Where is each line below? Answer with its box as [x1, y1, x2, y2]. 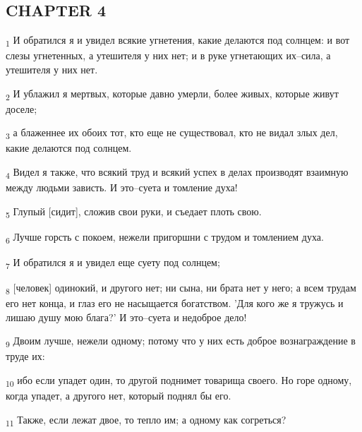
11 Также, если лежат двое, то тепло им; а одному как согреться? [6, 412, 286, 428]
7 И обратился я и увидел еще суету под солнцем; [6, 254, 220, 271]
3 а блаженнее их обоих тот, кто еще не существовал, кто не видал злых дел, [6, 125, 338, 142]
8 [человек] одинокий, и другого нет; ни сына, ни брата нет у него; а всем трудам [6, 280, 356, 296]
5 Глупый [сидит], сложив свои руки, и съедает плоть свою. [6, 203, 262, 220]
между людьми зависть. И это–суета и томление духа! [6, 180, 238, 195]
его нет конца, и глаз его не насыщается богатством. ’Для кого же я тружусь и [6, 296, 344, 311]
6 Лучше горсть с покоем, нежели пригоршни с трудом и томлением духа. [6, 229, 324, 246]
